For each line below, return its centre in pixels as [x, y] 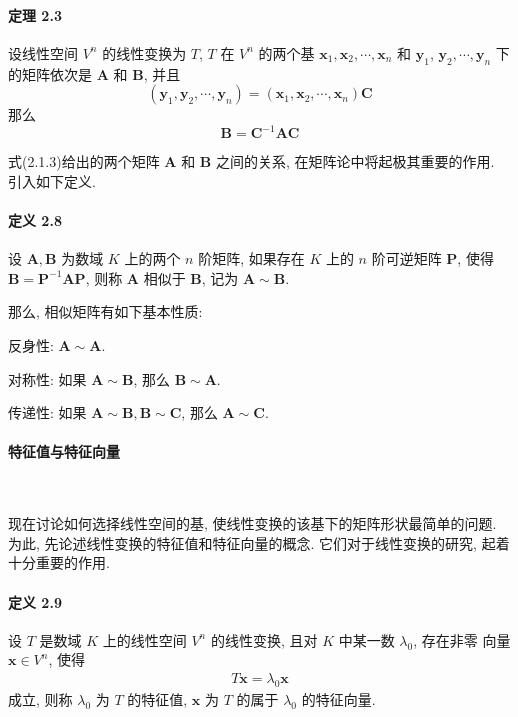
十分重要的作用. [59, 562]
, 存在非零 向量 [462, 639]
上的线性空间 [144, 639]
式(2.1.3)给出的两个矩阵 [84, 161]
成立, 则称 [40, 698]
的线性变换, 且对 [264, 639]
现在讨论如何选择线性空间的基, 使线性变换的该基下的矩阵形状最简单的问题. [252, 523]
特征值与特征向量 [64, 451]
